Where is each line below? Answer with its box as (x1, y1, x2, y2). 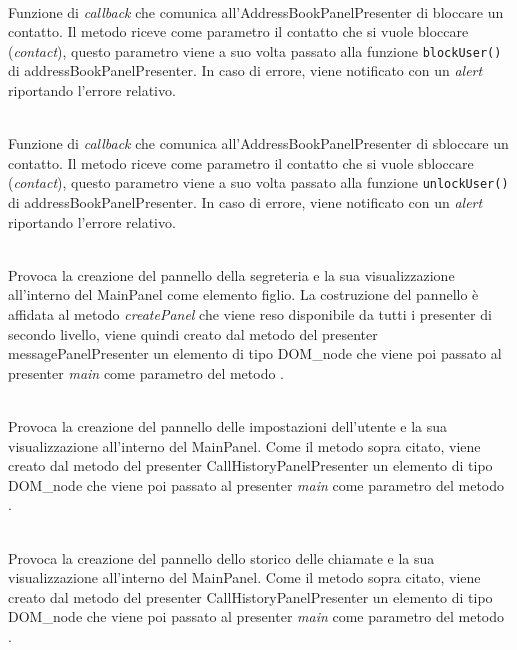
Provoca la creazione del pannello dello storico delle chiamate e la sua (8, 547, 435, 568)
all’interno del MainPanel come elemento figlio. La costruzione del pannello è (8, 284, 479, 305)
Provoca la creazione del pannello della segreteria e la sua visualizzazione (8, 264, 455, 285)
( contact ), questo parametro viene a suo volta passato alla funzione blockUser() (8, 40, 502, 61)
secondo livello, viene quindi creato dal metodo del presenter (8, 323, 378, 344)
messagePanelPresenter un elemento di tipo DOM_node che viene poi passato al (8, 343, 502, 364)
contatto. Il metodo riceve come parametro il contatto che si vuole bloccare (8, 21, 469, 42)
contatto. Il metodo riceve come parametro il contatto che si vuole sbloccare (8, 152, 474, 173)
